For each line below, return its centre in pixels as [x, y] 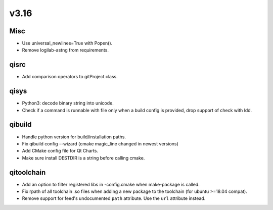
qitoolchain [28, 172]
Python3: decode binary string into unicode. [68, 103]
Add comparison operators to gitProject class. [70, 77]
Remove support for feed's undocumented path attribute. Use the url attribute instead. [114, 198]
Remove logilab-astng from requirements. [65, 50]
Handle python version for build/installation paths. [74, 137]
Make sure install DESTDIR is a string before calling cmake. [83, 158]
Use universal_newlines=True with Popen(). [67, 43]
